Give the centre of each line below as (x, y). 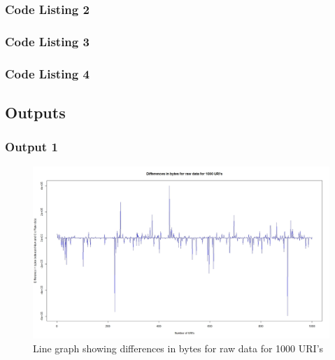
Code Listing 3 (47, 41)
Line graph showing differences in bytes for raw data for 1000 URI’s (178, 348)
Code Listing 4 (47, 73)
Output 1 (31, 147)
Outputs (35, 112)
